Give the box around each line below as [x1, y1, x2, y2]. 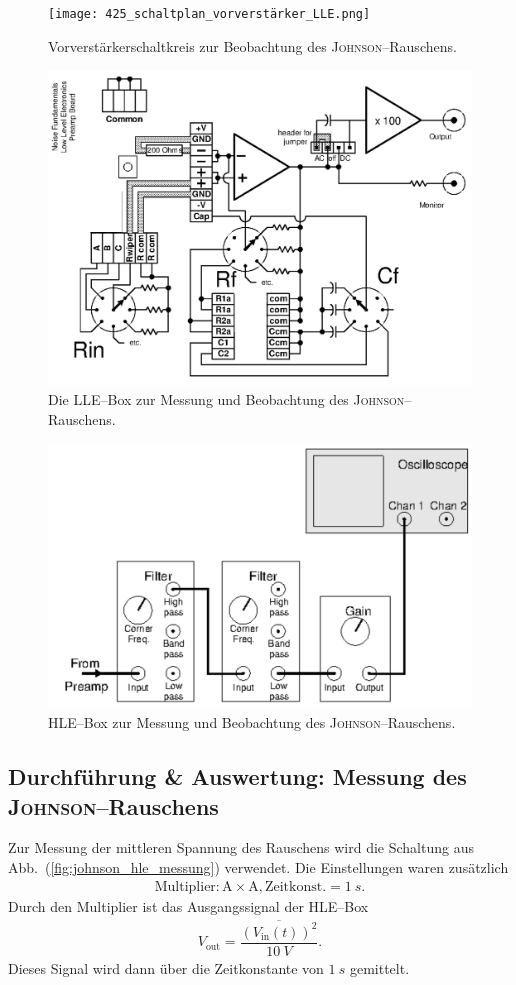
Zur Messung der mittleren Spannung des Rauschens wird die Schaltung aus [8, 837, 474, 858]
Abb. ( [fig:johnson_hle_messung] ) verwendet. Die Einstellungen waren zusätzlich [8, 856, 509, 877]
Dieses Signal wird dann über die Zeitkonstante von [8, 957, 324, 978]
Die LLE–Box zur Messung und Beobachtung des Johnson [48, 388, 405, 409]
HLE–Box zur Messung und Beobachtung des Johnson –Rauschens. [48, 712, 456, 733]
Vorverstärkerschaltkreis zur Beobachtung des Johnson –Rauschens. [48, 35, 457, 56]
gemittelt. [349, 957, 410, 978]
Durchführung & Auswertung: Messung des [8, 761, 467, 792]
